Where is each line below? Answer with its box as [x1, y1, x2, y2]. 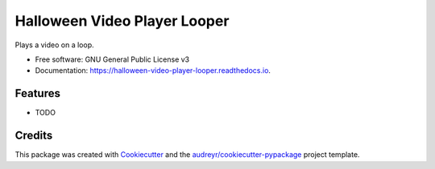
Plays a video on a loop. [14, 40, 94, 50]
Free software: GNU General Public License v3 [35, 54, 190, 64]
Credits [14, 129, 53, 143]
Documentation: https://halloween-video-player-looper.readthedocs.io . [35, 66, 271, 75]
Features [14, 87, 60, 100]
